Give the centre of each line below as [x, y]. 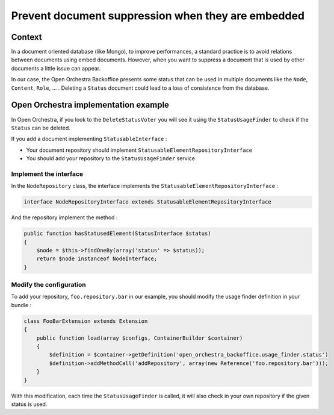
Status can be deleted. [41, 128]
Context [26, 37]
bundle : [21, 305]
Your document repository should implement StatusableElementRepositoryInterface [139, 150]
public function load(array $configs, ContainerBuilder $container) [140, 338]
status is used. [29, 404]
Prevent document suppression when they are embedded [158, 16]
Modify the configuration [49, 285]
